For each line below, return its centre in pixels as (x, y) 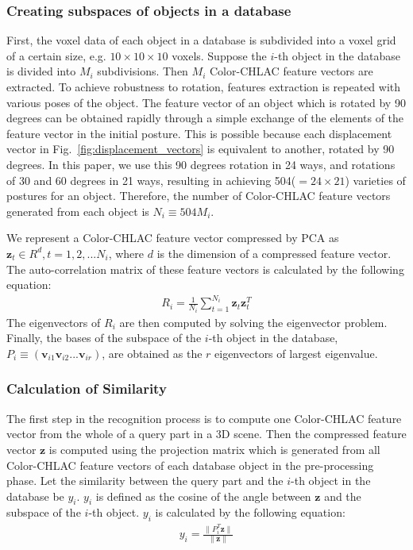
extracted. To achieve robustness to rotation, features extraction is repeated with (204, 87)
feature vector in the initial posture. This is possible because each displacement (199, 133)
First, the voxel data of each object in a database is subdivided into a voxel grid (201, 40)
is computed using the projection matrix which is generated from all (214, 449)
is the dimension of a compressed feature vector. (274, 253)
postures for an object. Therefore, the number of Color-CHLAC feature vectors (199, 196)
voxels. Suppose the (219, 55)
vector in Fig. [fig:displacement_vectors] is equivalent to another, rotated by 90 (201, 149)
